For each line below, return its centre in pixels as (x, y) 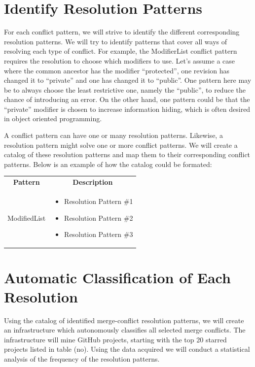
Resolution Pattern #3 (99, 234)
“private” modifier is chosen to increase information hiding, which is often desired (127, 109)
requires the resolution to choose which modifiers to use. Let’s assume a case (120, 60)
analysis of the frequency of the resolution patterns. (82, 359)
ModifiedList (27, 217)
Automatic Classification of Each (117, 277)
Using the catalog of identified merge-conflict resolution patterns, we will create (124, 320)
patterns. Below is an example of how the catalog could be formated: (108, 164)
